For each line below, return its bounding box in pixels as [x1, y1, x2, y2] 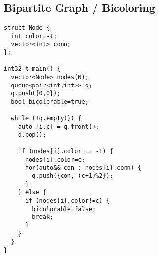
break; [32, 214, 54, 221]
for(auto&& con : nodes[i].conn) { [25, 164, 142, 171]
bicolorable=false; [32, 205, 96, 213]
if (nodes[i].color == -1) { [18, 148, 113, 155]
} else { [18, 189, 46, 196]
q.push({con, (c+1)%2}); [32, 172, 113, 180]
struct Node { [4, 24, 50, 32]
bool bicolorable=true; [11, 98, 89, 106]
